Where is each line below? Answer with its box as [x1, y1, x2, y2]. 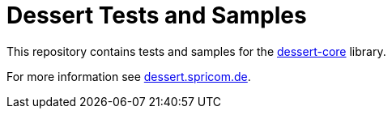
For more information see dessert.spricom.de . [6, 69, 251, 83]
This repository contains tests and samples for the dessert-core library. [6, 44, 386, 58]
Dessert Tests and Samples [6, 2, 307, 29]
